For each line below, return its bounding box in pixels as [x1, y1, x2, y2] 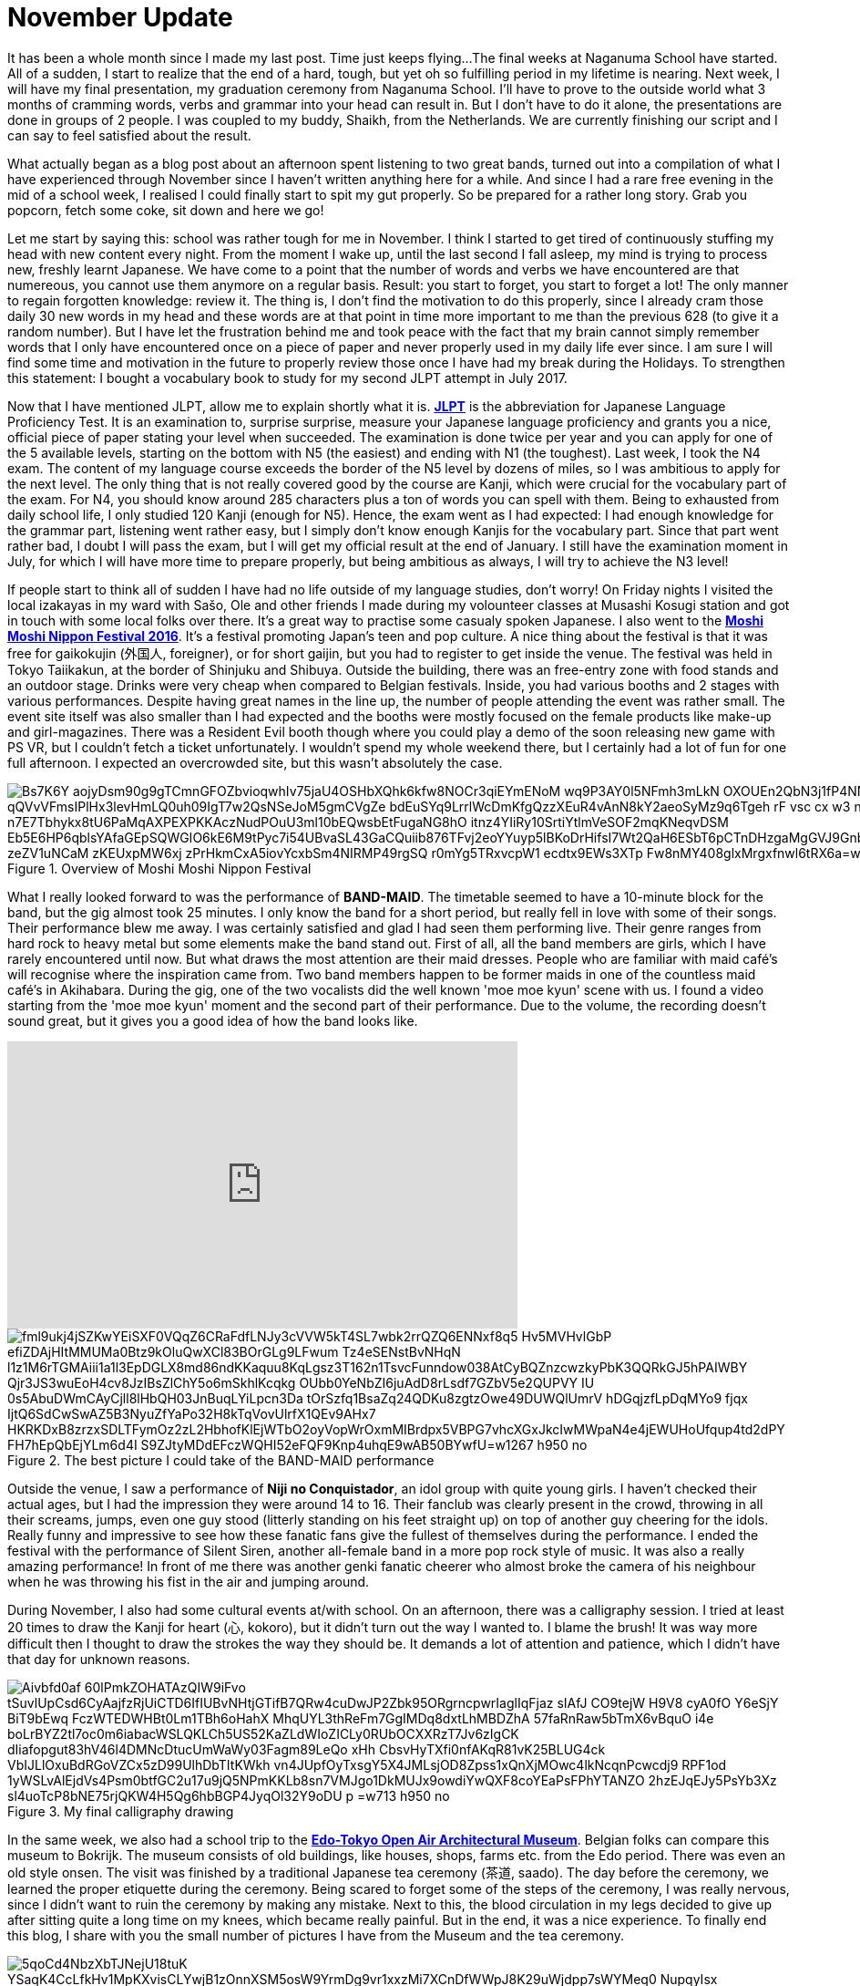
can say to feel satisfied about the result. [7, 127, 251, 143]
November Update [7, 2, 233, 33]
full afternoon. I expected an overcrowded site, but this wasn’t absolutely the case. [7, 754, 503, 771]
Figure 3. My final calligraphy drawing [7, 1803, 234, 1819]
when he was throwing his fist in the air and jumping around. [7, 1573, 370, 1589]
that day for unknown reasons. [7, 1650, 190, 1667]
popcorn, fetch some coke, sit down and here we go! [7, 202, 324, 218]
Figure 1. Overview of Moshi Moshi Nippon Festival [7, 860, 312, 876]
